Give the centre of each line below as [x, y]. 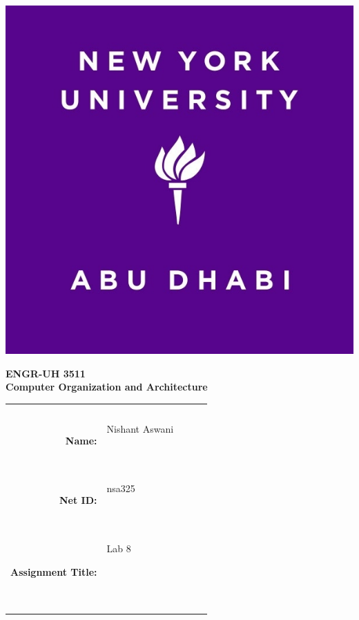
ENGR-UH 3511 [46, 373]
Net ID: [78, 500]
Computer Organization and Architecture [107, 387]
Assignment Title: [54, 571]
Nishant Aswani [140, 429]
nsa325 [121, 488]
